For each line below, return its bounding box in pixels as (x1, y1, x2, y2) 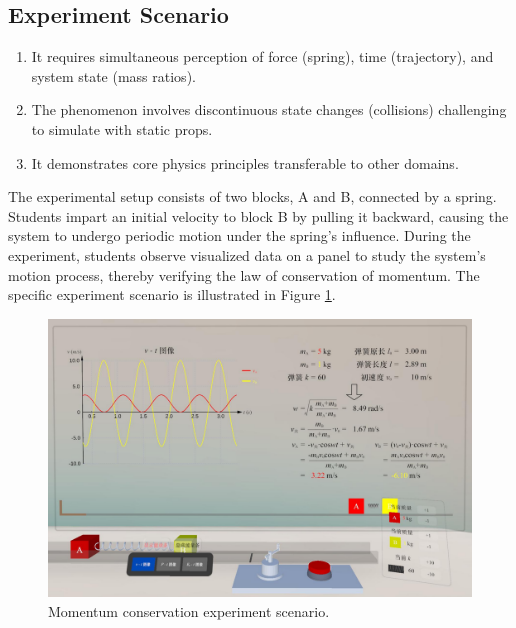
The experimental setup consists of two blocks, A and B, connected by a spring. (8, 186, 497, 207)
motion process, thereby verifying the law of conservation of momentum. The (8, 264, 480, 285)
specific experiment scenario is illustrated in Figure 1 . (8, 284, 336, 305)
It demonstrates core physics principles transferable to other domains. (31, 152, 459, 173)
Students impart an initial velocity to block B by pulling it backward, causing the (8, 205, 509, 226)
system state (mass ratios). (31, 65, 196, 86)
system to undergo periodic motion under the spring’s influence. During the (8, 225, 471, 246)
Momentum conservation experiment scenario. (48, 600, 330, 621)
